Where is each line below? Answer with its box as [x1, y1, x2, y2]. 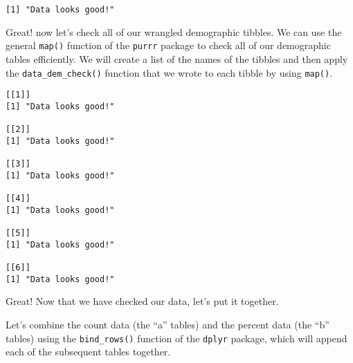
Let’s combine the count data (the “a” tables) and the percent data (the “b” [6, 317, 329, 331]
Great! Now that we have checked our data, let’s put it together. [6, 294, 279, 308]
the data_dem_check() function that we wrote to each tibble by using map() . [6, 65, 333, 80]
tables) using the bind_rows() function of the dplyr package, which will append [6, 331, 347, 345]
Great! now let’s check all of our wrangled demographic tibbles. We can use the [6, 24, 342, 39]
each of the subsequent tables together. [6, 344, 171, 359]
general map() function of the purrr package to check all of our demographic [6, 38, 331, 53]
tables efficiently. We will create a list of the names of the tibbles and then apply [6, 51, 348, 66]
